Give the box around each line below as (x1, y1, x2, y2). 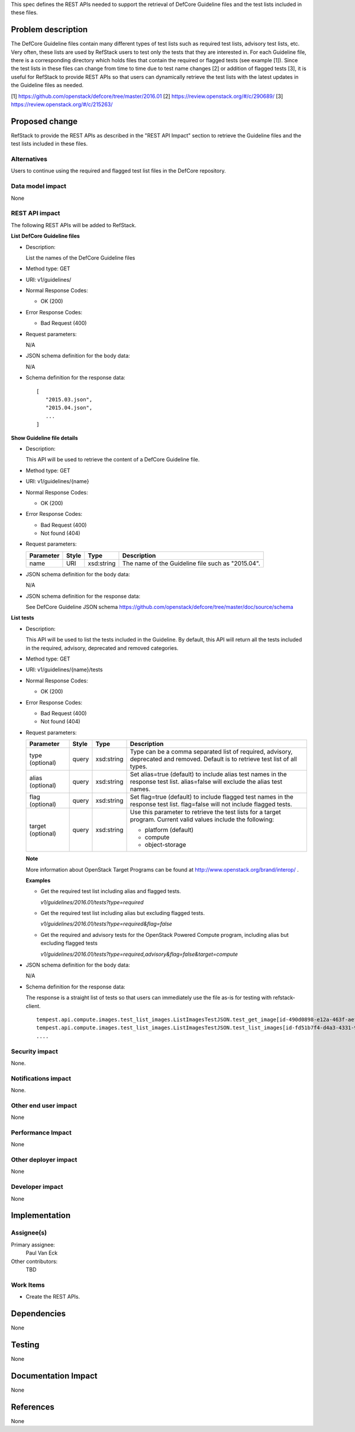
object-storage (144, 841, 186, 849)
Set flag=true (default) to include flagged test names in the (130, 793, 294, 801)
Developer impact (11, 1183, 63, 1191)
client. (25, 1002, 41, 1009)
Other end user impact (11, 1101, 77, 1109)
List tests (11, 614, 35, 621)
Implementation (11, 1210, 71, 1221)
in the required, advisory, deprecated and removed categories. (25, 644, 179, 652)
